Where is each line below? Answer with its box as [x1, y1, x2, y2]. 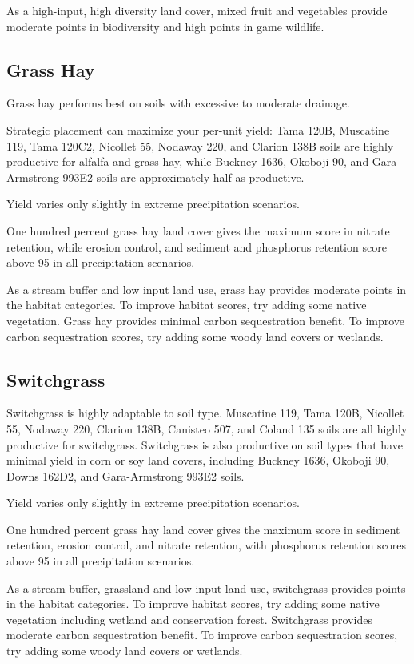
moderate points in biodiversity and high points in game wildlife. [6, 18, 324, 34]
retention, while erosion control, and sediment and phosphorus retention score [6, 238, 387, 255]
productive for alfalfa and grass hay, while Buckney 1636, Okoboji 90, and [6, 153, 369, 170]
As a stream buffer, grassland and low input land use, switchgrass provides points [6, 579, 406, 596]
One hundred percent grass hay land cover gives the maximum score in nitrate [6, 222, 390, 239]
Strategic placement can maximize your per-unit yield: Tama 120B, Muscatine [6, 121, 390, 138]
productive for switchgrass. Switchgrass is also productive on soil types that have [6, 436, 403, 453]
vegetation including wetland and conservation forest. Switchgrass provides [6, 610, 372, 627]
